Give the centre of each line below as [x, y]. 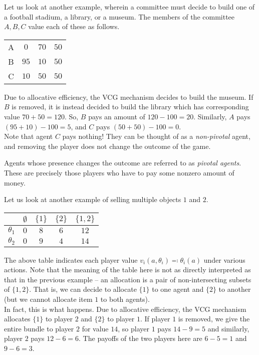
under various [224, 259]
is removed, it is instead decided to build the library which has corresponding [130, 107]
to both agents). [125, 299]
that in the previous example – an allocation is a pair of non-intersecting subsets [128, 279]
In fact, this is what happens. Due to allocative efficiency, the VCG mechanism [125, 309]
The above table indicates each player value [71, 259]
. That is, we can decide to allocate [83, 289]
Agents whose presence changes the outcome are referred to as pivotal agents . [123, 163]
